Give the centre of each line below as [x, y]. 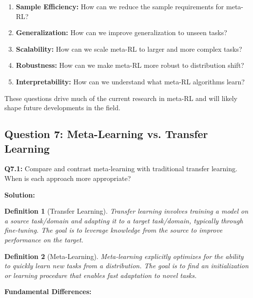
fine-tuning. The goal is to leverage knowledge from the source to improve [114, 230]
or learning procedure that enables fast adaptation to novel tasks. [101, 275]
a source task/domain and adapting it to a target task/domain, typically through [124, 220]
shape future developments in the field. [62, 108]
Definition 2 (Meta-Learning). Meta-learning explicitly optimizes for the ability [124, 256]
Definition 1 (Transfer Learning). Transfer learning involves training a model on [126, 211]
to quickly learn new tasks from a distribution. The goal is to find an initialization [126, 266]
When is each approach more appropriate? [68, 178]
